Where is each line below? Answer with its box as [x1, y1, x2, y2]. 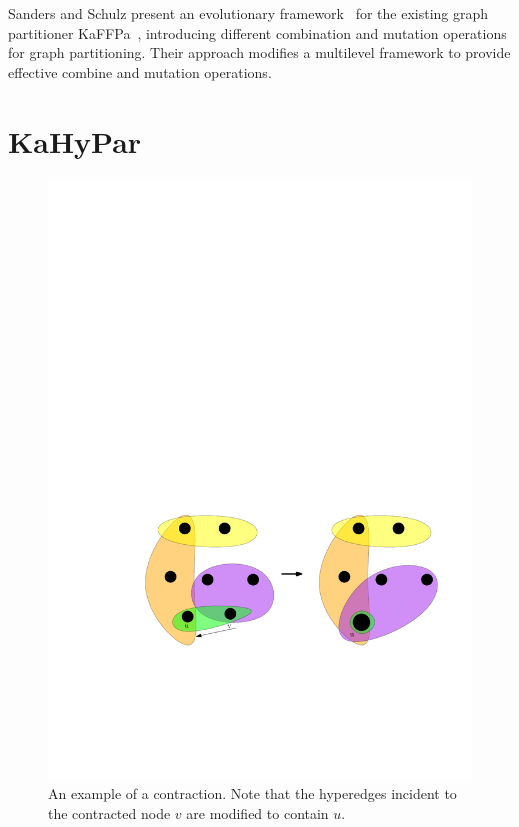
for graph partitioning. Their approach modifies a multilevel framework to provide [8, 42, 511, 63]
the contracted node [48, 802, 171, 823]
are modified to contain [186, 802, 329, 823]
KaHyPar [8, 120, 142, 161]
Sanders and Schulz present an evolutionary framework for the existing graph [8, 3, 489, 23]
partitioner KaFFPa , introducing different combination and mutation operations [8, 22, 507, 43]
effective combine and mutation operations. [8, 61, 272, 82]
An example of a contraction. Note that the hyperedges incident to [48, 783, 457, 804]
